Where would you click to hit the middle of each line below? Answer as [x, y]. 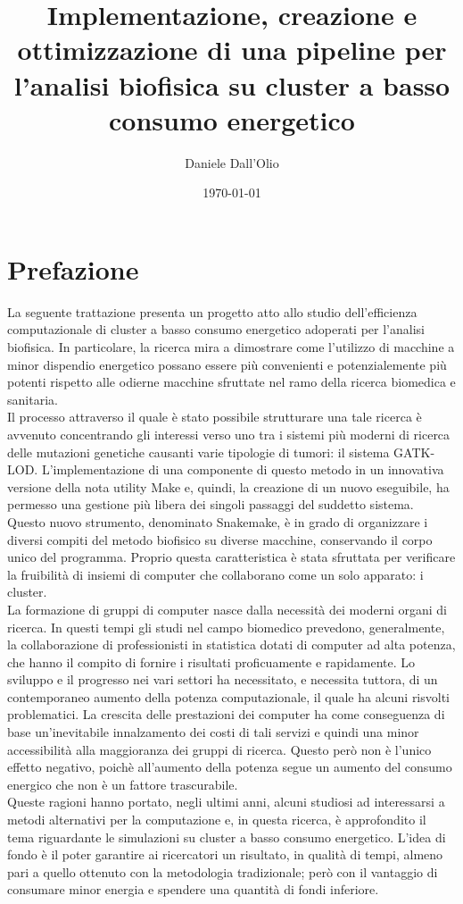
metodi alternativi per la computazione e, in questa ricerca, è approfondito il [217, 820]
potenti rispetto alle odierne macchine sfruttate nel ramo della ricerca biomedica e [231, 382]
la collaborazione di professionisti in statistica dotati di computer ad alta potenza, [231, 645]
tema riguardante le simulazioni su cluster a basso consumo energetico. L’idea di [227, 837]
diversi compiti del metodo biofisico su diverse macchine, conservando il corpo [220, 539]
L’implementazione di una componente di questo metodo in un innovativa [243, 469]
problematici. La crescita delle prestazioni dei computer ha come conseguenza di [226, 714]
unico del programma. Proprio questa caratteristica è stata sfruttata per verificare [231, 557]
